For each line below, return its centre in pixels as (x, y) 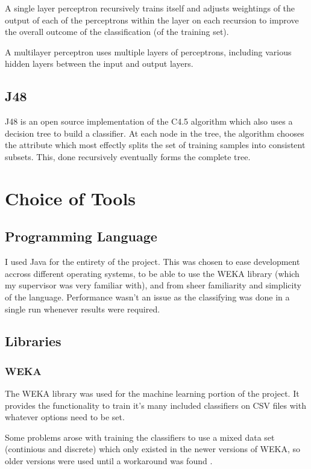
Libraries (33, 341)
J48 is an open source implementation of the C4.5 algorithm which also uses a (149, 121)
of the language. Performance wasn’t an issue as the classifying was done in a (147, 297)
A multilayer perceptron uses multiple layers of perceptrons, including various (148, 51)
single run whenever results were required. (83, 309)
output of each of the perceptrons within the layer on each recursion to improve (152, 20)
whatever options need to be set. (65, 417)
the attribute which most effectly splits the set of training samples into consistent (155, 145)
